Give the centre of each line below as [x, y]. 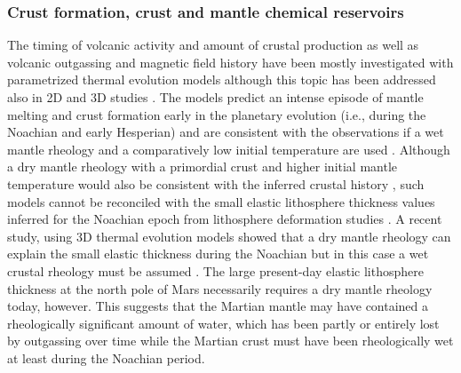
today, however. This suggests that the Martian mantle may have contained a [218, 306]
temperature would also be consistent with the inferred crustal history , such [216, 183]
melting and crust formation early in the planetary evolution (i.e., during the [217, 114]
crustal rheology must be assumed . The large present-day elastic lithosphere [215, 270]
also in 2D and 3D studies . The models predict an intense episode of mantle [215, 97]
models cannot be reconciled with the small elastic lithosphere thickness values [221, 201]
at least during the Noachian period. [106, 357]
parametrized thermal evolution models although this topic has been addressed [222, 79]
